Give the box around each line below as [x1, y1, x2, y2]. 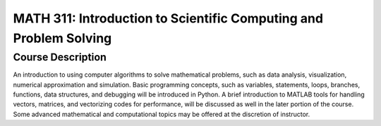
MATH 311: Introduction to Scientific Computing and [13, 11, 324, 26]
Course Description [13, 51, 107, 63]
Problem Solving [13, 30, 112, 46]
